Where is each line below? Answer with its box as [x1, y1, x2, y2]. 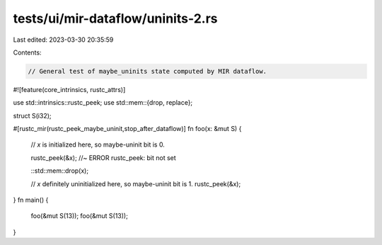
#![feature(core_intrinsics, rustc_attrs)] [13, 85, 126, 93]
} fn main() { [13, 195, 49, 205]
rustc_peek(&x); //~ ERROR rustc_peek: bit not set [30, 153, 176, 162]
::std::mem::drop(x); [30, 166, 88, 175]
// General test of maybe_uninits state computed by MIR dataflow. [28, 67, 267, 75]
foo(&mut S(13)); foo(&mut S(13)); [30, 212, 129, 220]
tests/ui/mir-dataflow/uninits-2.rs [13, 11, 218, 26]
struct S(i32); [13, 111, 52, 120]
